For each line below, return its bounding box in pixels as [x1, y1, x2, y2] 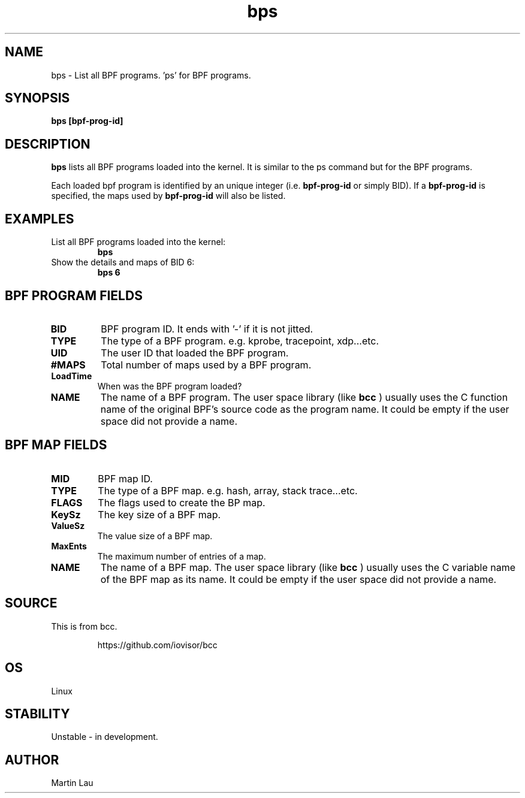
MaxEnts [51, 540, 87, 551]
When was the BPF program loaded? [97, 380, 242, 391]
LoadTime [51, 370, 92, 381]
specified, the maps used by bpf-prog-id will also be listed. [51, 191, 286, 201]
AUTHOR [5, 752, 59, 767]
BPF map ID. [98, 472, 153, 485]
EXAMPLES [5, 211, 74, 226]
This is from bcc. [51, 621, 117, 631]
